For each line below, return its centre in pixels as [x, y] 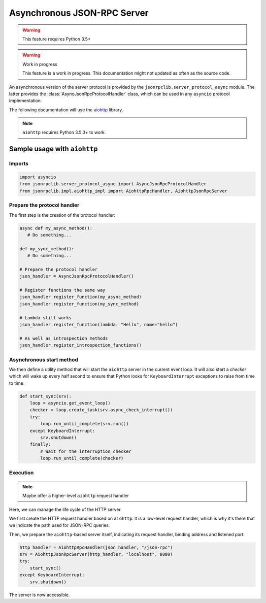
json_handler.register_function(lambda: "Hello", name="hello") [99, 324]
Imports [19, 164]
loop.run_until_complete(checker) [82, 458]
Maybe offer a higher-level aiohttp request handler [76, 496]
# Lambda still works [46, 318]
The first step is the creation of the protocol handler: [62, 215]
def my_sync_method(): [47, 249]
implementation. [25, 100]
